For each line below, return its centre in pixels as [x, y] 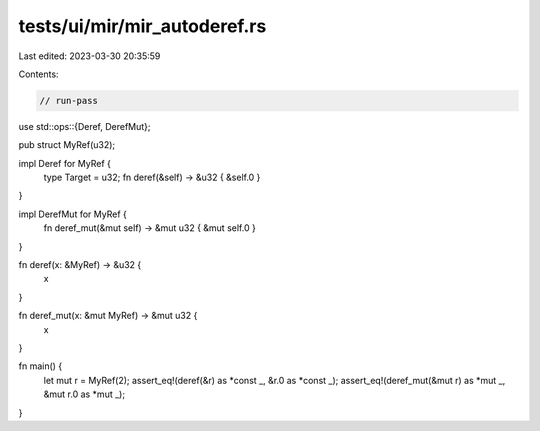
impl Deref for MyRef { [65, 163]
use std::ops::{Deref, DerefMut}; [84, 126]
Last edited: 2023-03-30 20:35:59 [89, 56]
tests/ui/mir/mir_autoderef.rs [142, 26]
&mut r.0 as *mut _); [84, 394]
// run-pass [69, 100]
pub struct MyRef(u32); [67, 145]
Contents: [38, 74]
